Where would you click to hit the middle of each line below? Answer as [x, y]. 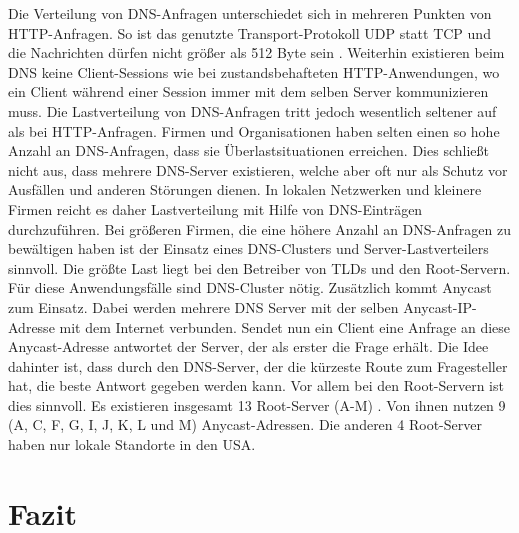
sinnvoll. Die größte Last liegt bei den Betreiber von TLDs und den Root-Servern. [259, 267]
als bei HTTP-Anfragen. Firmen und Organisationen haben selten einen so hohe [254, 130]
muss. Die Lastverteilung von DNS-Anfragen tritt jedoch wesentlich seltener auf [252, 110]
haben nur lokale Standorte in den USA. [132, 444]
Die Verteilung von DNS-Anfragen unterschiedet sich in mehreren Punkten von [250, 13]
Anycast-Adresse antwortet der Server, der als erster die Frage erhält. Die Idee [248, 346]
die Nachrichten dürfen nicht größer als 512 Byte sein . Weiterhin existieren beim [256, 52]
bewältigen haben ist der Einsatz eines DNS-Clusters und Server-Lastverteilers [248, 248]
